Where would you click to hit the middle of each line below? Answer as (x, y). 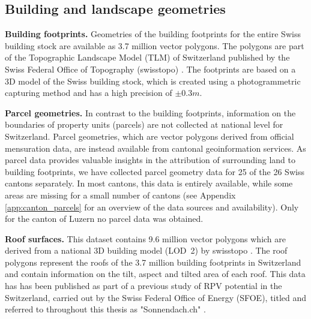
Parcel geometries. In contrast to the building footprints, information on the (150, 112)
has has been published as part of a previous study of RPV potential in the (143, 286)
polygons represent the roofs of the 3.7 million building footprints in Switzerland (153, 262)
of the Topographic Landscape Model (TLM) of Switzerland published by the (147, 57)
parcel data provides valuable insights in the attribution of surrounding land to (150, 160)
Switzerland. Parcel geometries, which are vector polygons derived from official (149, 136)
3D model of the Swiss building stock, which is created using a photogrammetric (153, 81)
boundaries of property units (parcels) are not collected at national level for (144, 124)
